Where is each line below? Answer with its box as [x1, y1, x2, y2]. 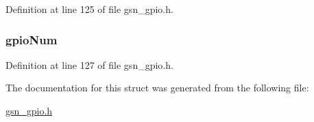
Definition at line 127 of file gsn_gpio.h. [5, 57, 173, 72]
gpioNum [5, 31, 58, 48]
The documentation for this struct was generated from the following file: [5, 80, 309, 95]
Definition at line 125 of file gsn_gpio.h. [5, 2, 173, 16]
